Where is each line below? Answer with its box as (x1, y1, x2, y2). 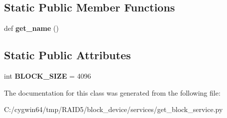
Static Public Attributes (4, 47, 131, 63)
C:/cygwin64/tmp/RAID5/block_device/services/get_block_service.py (4, 104, 223, 115)
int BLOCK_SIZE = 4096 (4, 71, 91, 81)
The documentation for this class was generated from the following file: (4, 87, 221, 98)
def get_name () (4, 23, 59, 33)
